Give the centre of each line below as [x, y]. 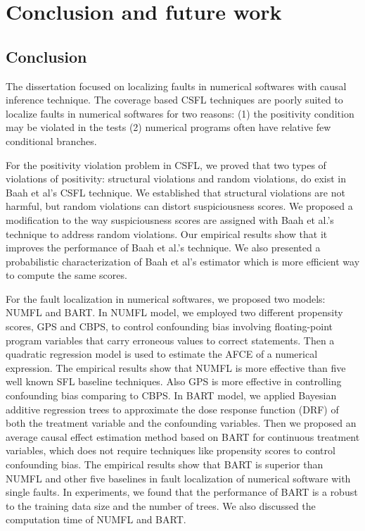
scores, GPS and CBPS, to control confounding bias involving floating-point [169, 326]
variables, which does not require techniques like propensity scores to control [171, 450]
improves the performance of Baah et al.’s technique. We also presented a [163, 248]
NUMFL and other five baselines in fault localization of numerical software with [178, 478]
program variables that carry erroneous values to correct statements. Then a [170, 340]
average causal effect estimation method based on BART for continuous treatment [183, 436]
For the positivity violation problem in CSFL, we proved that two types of [166, 164]
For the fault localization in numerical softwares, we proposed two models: [166, 298]
